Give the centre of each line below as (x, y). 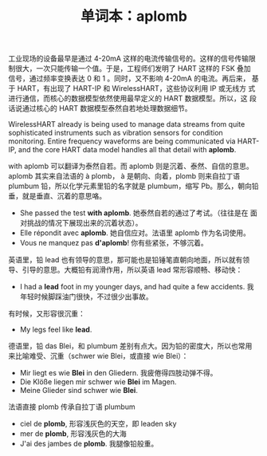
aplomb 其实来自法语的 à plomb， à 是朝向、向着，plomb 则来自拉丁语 (124, 176)
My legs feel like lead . (56, 330)
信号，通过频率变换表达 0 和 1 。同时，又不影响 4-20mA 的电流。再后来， (129, 79)
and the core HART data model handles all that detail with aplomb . (128, 150)
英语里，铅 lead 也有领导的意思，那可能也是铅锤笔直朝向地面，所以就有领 (129, 260)
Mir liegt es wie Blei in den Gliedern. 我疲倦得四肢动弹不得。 (118, 373)
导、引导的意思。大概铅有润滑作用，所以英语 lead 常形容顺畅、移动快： (126, 270)
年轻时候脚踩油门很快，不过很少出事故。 (86, 297)
